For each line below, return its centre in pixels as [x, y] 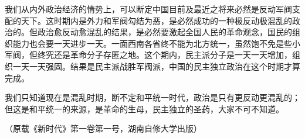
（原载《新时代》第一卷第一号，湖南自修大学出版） [103, 128]
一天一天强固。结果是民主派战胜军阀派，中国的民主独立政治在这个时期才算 [156, 66]
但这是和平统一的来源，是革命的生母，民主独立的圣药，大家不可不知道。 [144, 108]
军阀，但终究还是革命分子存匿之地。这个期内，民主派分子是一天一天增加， [148, 55]
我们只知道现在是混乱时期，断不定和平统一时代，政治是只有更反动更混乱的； [152, 97]
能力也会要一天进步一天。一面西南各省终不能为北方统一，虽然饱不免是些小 [156, 43]
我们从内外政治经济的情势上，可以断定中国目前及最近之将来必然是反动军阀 [148, 9]
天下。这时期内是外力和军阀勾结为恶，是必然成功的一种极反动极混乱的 [156, 20]
